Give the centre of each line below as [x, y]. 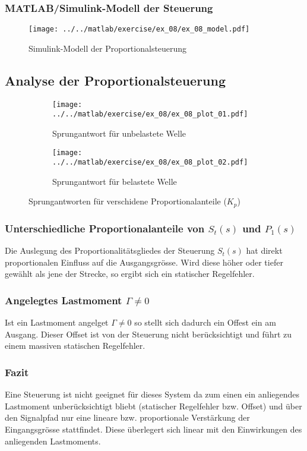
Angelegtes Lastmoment [64, 300]
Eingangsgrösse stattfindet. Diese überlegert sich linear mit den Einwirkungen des [153, 429]
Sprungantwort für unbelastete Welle [119, 133]
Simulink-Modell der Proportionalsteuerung [108, 48]
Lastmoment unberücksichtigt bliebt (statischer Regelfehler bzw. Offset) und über [153, 406]
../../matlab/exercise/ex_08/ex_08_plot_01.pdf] [150, 114]
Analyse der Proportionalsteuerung [115, 80]
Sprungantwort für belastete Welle [115, 181]
